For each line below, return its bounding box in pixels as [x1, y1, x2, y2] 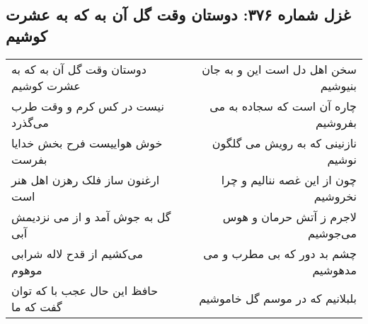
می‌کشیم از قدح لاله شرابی [11, 245, 144, 262]
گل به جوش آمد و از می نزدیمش [11, 208, 171, 225]
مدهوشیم [312, 261, 357, 278]
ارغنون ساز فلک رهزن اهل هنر [11, 171, 160, 188]
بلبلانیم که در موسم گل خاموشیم [199, 290, 357, 307]
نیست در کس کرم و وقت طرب [11, 97, 164, 114]
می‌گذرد [11, 113, 49, 130]
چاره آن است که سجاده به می [209, 97, 357, 114]
